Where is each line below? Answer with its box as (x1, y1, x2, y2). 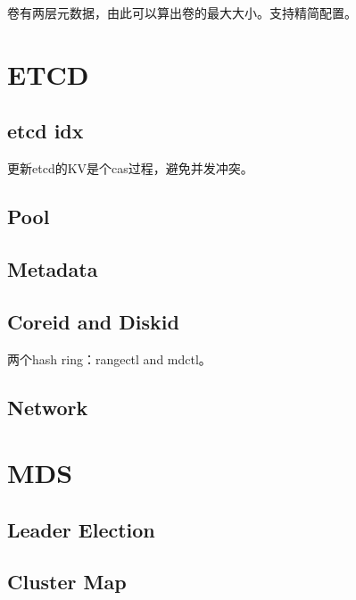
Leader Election (7, 515, 155, 543)
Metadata (7, 254, 98, 282)
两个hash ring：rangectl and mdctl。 (7, 349, 211, 368)
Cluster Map (7, 568, 127, 596)
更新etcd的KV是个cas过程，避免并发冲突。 (7, 159, 253, 178)
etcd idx (7, 117, 84, 145)
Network (7, 393, 88, 421)
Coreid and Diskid (7, 307, 179, 335)
